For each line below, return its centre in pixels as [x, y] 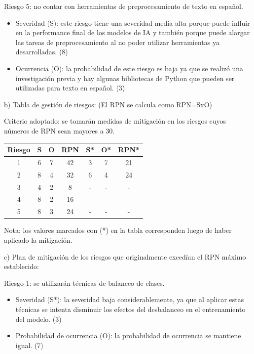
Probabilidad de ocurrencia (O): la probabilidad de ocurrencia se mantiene [128, 335]
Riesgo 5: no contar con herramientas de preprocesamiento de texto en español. [124, 6]
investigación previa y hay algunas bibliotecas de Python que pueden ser [125, 78]
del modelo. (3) [38, 319]
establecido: [21, 266]
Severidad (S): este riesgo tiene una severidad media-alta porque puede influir [133, 22]
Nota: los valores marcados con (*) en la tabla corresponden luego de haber [118, 230]
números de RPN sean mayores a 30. [59, 130]
